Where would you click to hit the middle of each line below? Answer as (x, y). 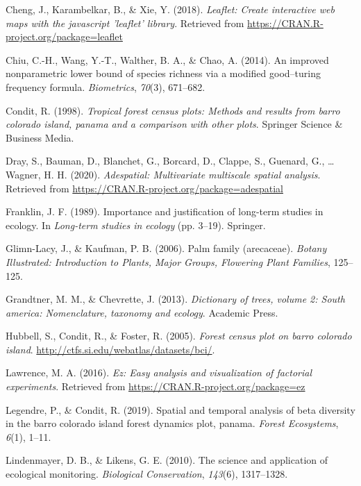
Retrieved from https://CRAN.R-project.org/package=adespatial (144, 188)
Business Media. (40, 137)
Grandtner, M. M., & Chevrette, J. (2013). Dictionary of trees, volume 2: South (175, 299)
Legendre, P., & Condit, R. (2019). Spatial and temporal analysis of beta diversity (180, 409)
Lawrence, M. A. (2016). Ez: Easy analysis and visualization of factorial (159, 372)
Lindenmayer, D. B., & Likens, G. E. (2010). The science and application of (167, 460)
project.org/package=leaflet (64, 36)
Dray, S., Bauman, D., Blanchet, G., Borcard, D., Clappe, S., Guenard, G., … (170, 161)
